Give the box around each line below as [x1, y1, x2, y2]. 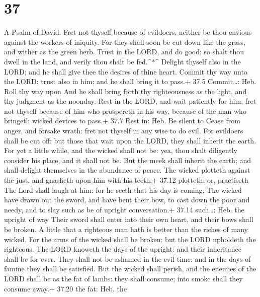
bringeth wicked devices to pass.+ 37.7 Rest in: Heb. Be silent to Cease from [4, 115, 240, 126]
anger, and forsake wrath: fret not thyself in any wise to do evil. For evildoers [4, 125, 243, 136]
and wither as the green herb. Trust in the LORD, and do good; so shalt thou [4, 46, 244, 57]
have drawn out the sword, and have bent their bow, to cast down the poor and [4, 194, 250, 205]
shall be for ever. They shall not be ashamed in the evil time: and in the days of [4, 253, 251, 264]
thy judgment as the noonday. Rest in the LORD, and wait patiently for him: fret [4, 96, 256, 106]
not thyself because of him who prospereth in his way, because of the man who [4, 105, 246, 116]
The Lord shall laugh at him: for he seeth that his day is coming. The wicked [4, 184, 242, 195]
